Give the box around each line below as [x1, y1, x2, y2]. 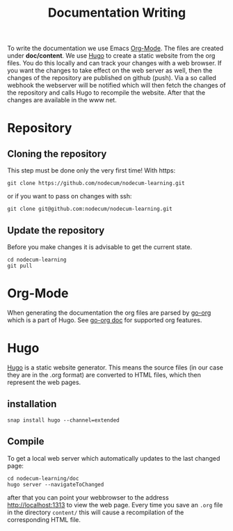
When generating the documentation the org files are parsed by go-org [7, 308, 211, 317]
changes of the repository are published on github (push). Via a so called [7, 74, 217, 82]
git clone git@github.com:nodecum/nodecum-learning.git [7, 205, 172, 213]
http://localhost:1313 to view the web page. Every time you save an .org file [7, 500, 223, 509]
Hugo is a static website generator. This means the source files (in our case [7, 363, 224, 372]
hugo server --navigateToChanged [7, 481, 104, 488]
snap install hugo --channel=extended [7, 416, 120, 424]
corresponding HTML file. [7, 515, 81, 523]
